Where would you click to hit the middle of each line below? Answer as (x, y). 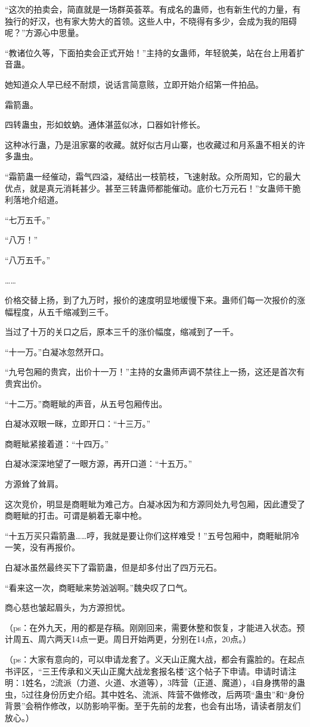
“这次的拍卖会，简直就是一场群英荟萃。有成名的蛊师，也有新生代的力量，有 (153, 9)
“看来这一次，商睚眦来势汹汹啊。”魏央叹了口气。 (99, 587)
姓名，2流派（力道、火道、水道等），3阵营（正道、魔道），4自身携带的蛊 (165, 683)
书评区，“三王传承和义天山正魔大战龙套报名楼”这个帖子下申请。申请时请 (147, 671)
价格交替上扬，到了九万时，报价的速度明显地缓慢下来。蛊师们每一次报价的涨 (155, 300)
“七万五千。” (28, 219)
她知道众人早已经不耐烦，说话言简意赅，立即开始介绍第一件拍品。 (134, 84)
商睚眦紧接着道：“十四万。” (57, 443)
